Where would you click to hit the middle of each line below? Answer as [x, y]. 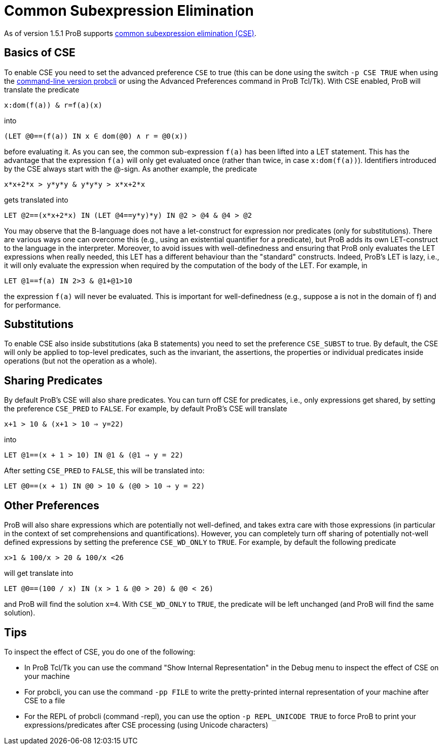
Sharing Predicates [53, 380]
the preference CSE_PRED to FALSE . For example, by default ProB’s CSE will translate [146, 409]
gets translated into [36, 200]
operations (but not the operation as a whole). [81, 361]
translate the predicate [42, 89]
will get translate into [39, 573]
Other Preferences [52, 505]
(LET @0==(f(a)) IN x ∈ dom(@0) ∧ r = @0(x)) [96, 136]
